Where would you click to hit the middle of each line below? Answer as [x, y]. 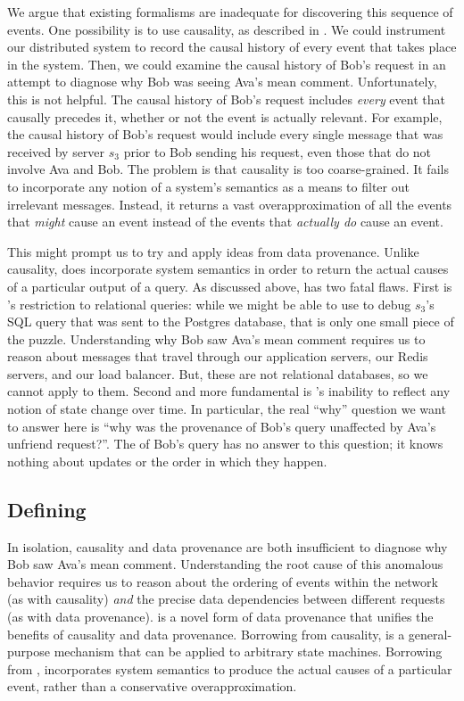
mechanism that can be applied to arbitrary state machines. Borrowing [248, 652]
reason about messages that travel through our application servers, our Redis [218, 356]
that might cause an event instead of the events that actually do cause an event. [225, 222]
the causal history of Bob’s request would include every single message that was [225, 134]
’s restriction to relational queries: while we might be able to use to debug [209, 304]
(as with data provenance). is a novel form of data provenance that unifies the [220, 617]
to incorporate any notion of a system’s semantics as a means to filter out [208, 186]
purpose [29, 652]
